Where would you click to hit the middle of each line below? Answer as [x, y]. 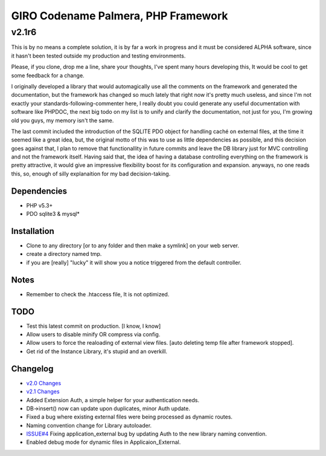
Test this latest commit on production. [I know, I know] [94, 326]
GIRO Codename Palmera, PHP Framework [120, 16]
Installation [33, 231]
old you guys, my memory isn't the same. [62, 120]
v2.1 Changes [43, 392]
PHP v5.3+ [40, 205]
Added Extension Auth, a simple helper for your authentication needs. [113, 400]
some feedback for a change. [48, 75]
